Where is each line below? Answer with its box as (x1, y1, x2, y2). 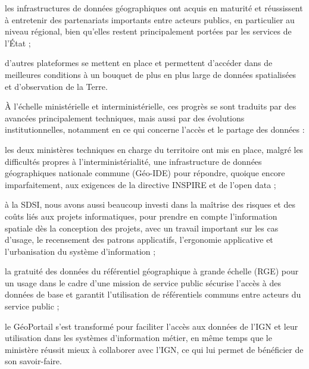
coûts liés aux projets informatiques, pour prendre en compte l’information (5, 209, 277, 222)
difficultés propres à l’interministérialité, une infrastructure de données (5, 155, 262, 167)
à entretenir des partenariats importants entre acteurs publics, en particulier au (5, 13, 295, 26)
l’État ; (5, 36, 31, 49)
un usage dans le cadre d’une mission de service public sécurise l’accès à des (5, 276, 281, 289)
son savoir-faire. (5, 355, 62, 367)
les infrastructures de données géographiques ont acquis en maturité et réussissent (5, 2, 303, 14)
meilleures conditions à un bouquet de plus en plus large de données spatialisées (5, 68, 296, 80)
